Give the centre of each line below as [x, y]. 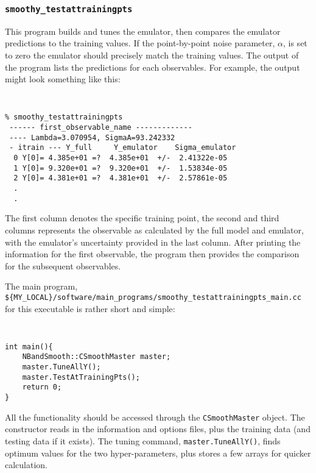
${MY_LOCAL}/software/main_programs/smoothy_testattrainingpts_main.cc [153, 297]
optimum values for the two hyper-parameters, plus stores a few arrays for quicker [158, 453]
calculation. [26, 465]
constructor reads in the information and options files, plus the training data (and [158, 429]
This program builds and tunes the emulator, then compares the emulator [143, 31]
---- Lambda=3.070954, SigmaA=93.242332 [92, 137]
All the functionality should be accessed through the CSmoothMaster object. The [155, 417]
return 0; [42, 387]
